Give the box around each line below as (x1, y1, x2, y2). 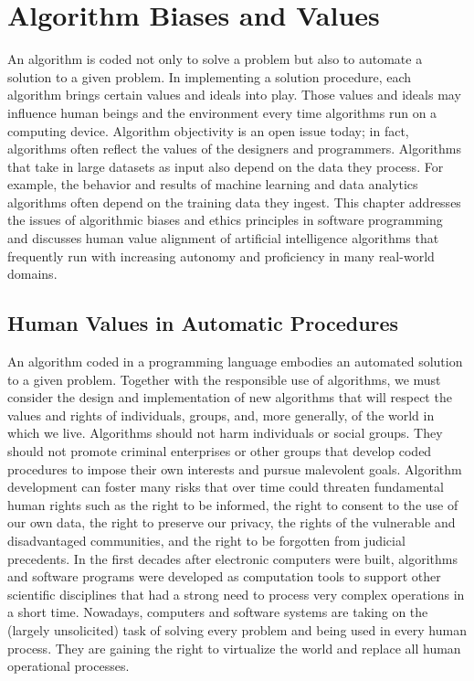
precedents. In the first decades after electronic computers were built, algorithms (7, 548, 458, 568)
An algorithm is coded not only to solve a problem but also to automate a (7, 49, 423, 69)
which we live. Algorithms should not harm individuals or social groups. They (7, 423, 443, 442)
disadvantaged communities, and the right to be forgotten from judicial (7, 530, 406, 549)
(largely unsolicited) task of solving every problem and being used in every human (7, 620, 467, 639)
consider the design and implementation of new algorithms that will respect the (7, 388, 452, 407)
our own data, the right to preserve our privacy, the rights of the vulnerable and (7, 513, 456, 532)
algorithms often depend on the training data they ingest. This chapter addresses (7, 192, 461, 211)
